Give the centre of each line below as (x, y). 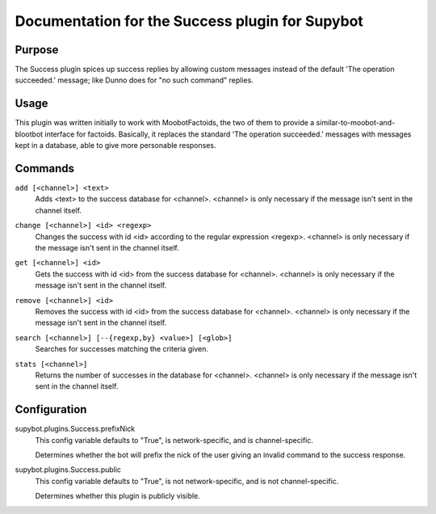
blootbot (29, 134)
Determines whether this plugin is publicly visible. (118, 496)
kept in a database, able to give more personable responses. (116, 145)
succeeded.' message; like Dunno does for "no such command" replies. (134, 80)
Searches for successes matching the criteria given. (122, 349)
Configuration (51, 409)
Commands (45, 169)
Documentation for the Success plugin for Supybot (189, 21)
